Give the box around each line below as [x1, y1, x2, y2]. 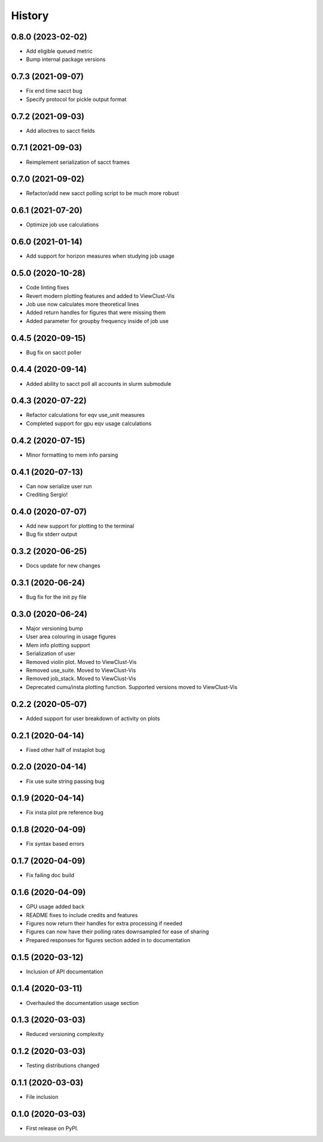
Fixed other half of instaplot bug [26, 746, 105, 753]
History [11, 9, 49, 22]
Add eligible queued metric [26, 48, 93, 55]
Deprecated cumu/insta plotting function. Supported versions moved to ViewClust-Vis [26, 683, 237, 690]
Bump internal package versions [26, 56, 106, 63]
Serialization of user [26, 650, 76, 657]
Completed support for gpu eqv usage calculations [26, 419, 152, 427]
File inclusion [26, 1094, 59, 1101]
